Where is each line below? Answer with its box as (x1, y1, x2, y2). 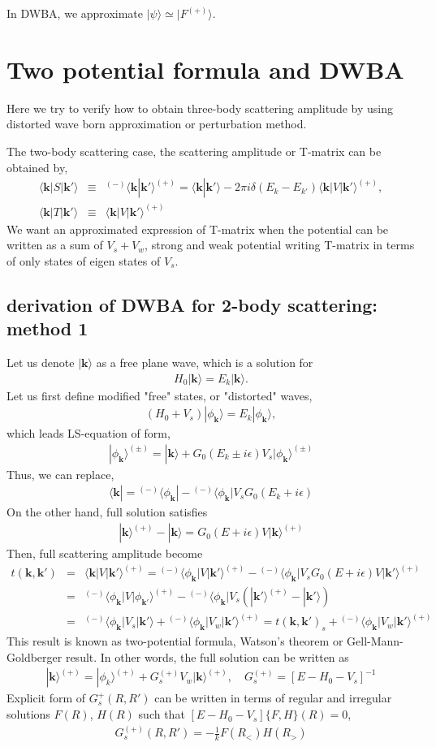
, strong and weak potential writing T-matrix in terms (145, 236, 415, 253)
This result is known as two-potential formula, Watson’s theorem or (6, 633, 343, 650)
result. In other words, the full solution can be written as (65, 648, 349, 665)
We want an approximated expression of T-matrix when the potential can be (6, 220, 389, 237)
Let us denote (6, 353, 75, 370)
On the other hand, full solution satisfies (6, 503, 208, 520)
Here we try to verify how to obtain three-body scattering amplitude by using (6, 99, 393, 116)
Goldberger (6, 648, 63, 665)
